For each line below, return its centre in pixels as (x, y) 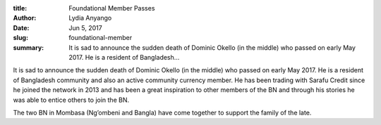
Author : (25, 18)
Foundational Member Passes (112, 8)
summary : (29, 47)
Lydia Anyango (90, 18)
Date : (21, 27)
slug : (20, 38)
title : (20, 8)
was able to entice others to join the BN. (71, 100)
